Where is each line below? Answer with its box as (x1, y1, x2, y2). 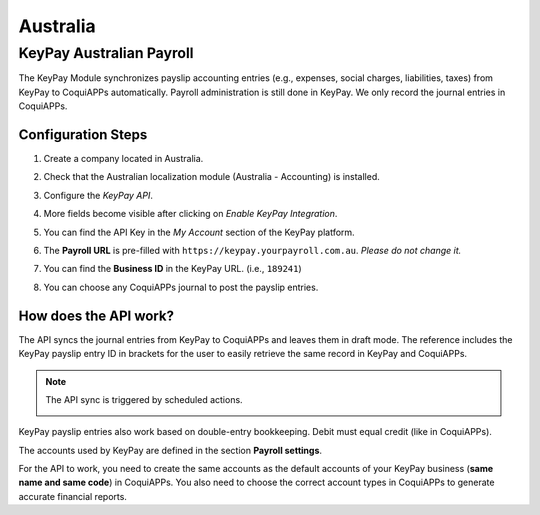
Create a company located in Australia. (43, 153, 204, 165)
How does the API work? (18, 307, 175, 324)
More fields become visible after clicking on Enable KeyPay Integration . (43, 208, 338, 220)
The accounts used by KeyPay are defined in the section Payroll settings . (18, 444, 323, 456)
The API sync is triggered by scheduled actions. (45, 393, 244, 405)
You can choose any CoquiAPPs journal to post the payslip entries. (43, 281, 319, 293)
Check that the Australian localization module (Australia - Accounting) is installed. (43, 171, 380, 183)
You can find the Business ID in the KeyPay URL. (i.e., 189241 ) (43, 263, 302, 275)
